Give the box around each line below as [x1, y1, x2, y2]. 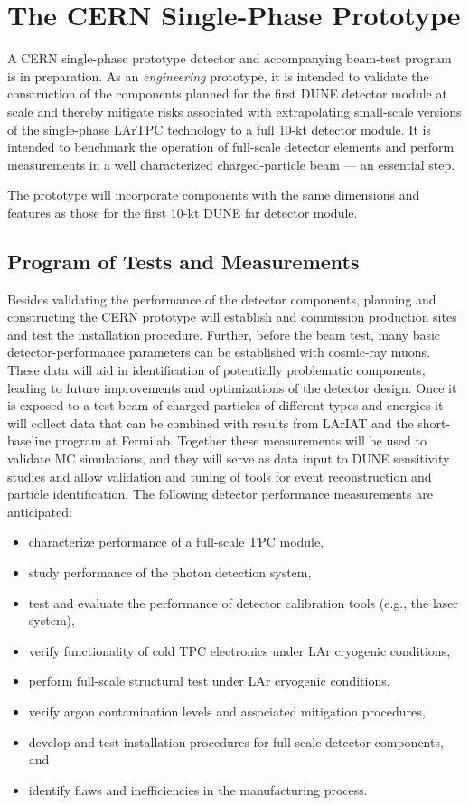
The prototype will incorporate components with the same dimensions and [7, 185, 420, 204]
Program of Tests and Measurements [7, 247, 360, 275]
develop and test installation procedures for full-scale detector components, [28, 732, 444, 751]
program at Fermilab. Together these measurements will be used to [54, 431, 427, 450]
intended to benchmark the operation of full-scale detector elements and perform [7, 137, 455, 156]
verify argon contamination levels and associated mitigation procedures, [28, 701, 426, 720]
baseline [7, 431, 52, 450]
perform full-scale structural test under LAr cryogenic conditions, [28, 671, 390, 690]
